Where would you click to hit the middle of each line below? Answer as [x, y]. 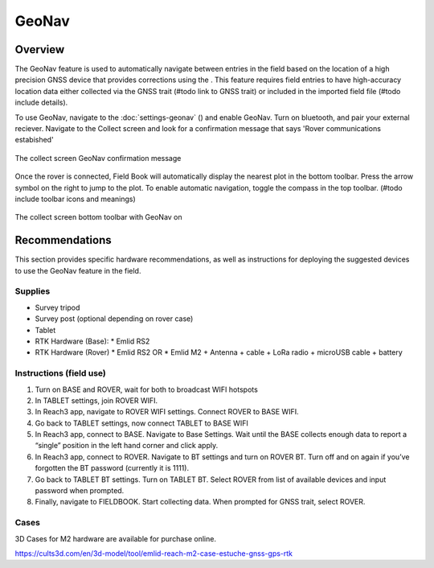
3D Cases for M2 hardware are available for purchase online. [116, 538]
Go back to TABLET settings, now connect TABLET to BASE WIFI [141, 423]
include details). [41, 103]
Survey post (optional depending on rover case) [114, 319]
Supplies [33, 291]
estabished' [34, 140]
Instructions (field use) [60, 373]
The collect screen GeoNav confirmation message [98, 158]
